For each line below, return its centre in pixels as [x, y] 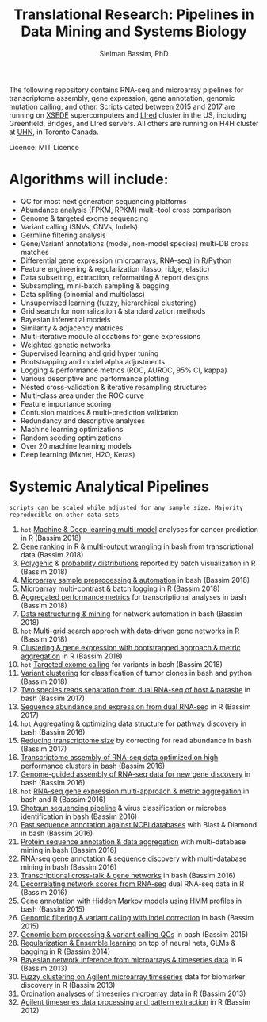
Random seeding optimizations [71, 438]
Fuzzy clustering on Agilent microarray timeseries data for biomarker [133, 976]
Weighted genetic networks [65, 345]
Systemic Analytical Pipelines [109, 487]
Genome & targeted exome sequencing [84, 218]
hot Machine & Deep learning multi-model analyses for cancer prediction [139, 529]
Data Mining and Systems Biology [134, 31]
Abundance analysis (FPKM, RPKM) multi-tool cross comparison [126, 210]
